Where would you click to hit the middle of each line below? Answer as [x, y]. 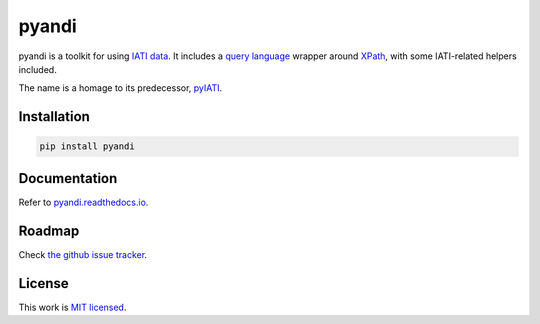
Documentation [68, 178]
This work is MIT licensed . [72, 307]
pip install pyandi [87, 146]
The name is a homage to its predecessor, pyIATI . [120, 88]
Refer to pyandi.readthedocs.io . [83, 202]
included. [37, 69]
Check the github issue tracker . [83, 254]
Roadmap [49, 230]
